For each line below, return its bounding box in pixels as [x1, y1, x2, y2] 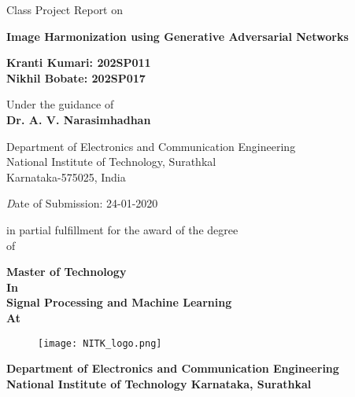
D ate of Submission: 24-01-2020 [6, 195, 158, 211]
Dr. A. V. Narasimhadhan [6, 111, 151, 127]
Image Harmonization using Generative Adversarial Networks [6, 28, 349, 44]
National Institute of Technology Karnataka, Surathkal [6, 375, 312, 391]
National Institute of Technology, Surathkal [6, 153, 216, 170]
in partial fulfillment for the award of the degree [6, 221, 239, 237]
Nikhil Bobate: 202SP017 [6, 69, 146, 86]
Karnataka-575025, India [6, 168, 126, 185]
